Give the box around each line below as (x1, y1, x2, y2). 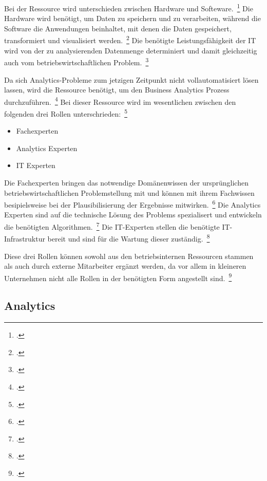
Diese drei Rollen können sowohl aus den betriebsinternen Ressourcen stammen (4, 250, 254, 261)
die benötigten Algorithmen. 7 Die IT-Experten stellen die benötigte (4, 220, 220, 232)
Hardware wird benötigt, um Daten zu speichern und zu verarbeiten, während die (4, 13, 261, 24)
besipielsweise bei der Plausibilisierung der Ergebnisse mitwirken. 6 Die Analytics (4, 198, 261, 210)
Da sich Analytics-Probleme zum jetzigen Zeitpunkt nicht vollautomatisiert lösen (4, 74, 259, 85)
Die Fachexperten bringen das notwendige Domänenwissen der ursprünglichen (4, 177, 249, 188)
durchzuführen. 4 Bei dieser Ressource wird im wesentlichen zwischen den (4, 95, 236, 107)
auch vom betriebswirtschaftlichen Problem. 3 (4, 55, 149, 67)
